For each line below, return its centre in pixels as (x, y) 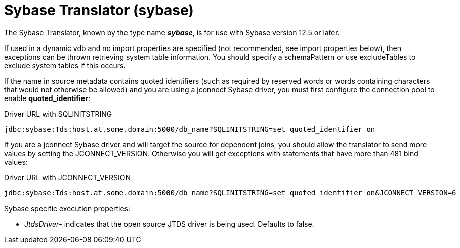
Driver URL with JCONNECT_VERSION (68, 177)
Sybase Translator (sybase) (99, 10)
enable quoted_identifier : (47, 98)
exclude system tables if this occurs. (65, 65)
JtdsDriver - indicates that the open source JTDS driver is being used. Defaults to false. (169, 224)
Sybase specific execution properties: (67, 208)
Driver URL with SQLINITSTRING (58, 114)
